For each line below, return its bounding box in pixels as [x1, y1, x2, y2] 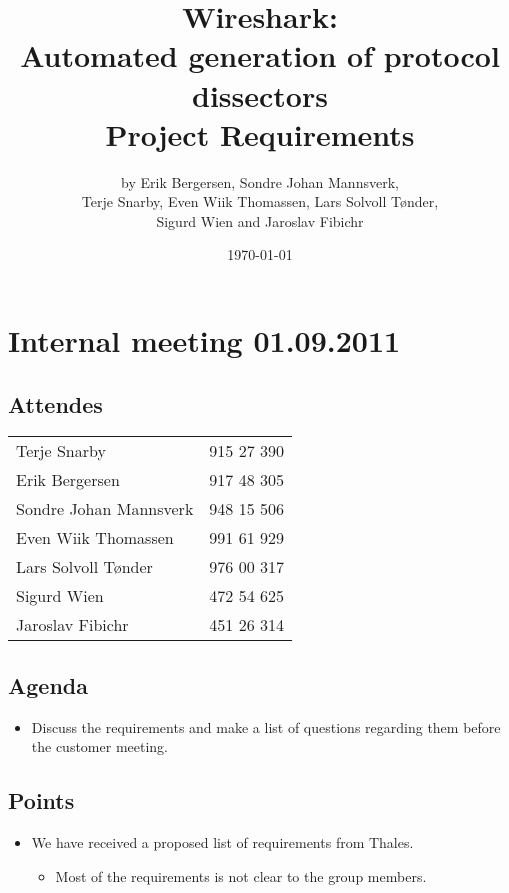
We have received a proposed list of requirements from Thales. [31, 832, 414, 853]
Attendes [8, 388, 103, 419]
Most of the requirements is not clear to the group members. [55, 865, 427, 886]
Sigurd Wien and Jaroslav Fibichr [156, 210, 364, 231]
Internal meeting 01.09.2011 [8, 320, 401, 361]
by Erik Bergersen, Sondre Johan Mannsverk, [121, 171, 399, 192]
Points [8, 785, 75, 816]
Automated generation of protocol [20, 35, 500, 76]
